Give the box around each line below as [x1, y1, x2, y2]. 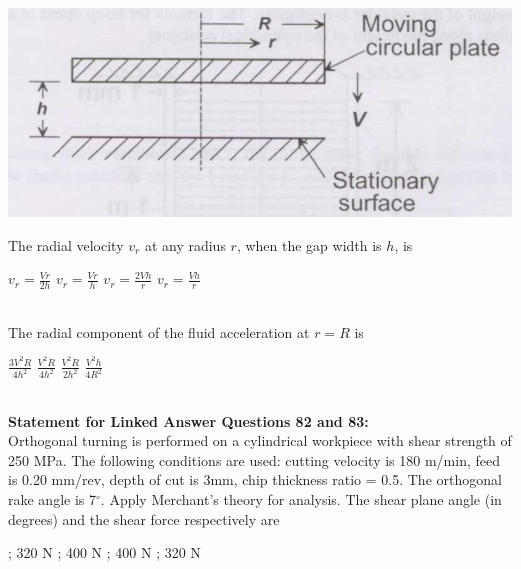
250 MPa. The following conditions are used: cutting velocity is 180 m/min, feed [8, 449, 501, 470]
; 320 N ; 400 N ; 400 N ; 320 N [8, 542, 201, 563]
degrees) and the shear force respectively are [8, 508, 280, 529]
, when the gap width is [236, 234, 382, 255]
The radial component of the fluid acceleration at [8, 321, 310, 342]
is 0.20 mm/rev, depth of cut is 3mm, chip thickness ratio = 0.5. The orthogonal [8, 469, 502, 490]
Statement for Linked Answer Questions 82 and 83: [8, 410, 369, 431]
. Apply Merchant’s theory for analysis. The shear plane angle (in [100, 489, 502, 510]
